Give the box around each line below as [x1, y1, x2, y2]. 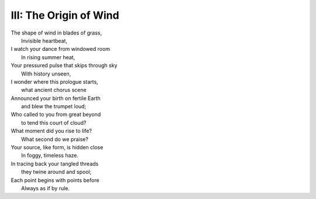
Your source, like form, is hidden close [11, 144, 104, 151]
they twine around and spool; [21, 169, 92, 176]
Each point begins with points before [11, 176, 99, 184]
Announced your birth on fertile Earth [11, 94, 101, 102]
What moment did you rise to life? [11, 128, 92, 135]
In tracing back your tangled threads [11, 160, 99, 167]
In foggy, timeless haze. [21, 152, 79, 159]
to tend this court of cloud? [21, 119, 87, 126]
